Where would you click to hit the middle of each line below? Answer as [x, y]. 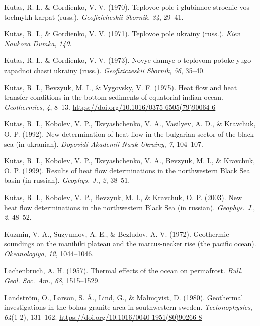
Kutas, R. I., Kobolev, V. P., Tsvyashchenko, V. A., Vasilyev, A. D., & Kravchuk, [130, 124]
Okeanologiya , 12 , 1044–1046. [49, 253]
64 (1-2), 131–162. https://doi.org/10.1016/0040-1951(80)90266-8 [103, 317]
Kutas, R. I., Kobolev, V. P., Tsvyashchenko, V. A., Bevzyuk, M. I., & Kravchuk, [130, 160]
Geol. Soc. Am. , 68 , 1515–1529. [52, 280]
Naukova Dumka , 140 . [38, 43]
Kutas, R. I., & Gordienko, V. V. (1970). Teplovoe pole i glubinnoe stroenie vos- [128, 7]
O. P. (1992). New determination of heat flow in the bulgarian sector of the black [129, 133]
